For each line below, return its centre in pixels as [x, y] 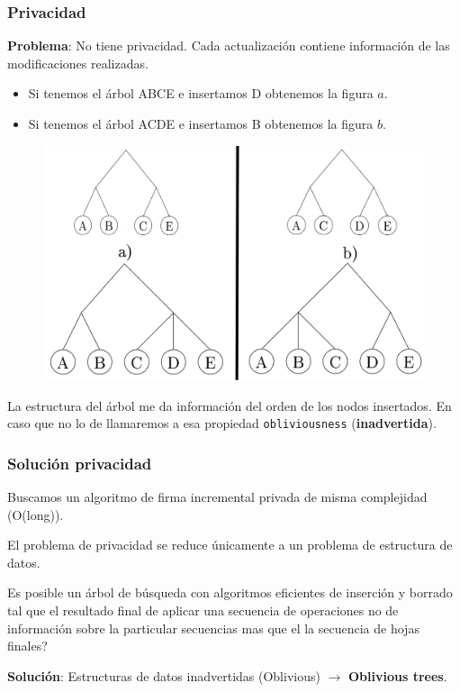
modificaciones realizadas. [78, 63]
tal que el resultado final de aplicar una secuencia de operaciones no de [203, 610]
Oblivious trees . [398, 675]
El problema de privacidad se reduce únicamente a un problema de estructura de [230, 545]
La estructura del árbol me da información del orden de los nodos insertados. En [230, 405]
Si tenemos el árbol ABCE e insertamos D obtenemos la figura [201, 93]
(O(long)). [36, 514]
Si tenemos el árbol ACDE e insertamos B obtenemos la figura [201, 123]
